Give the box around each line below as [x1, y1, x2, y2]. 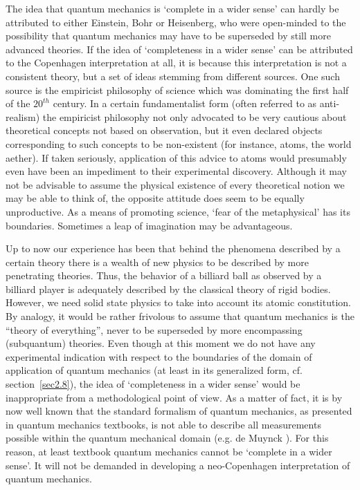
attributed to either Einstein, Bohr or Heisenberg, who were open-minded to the [6, 15, 346, 29]
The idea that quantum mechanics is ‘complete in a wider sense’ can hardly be [6, 1, 339, 15]
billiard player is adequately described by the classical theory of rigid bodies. [6, 281, 331, 296]
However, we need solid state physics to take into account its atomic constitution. [6, 295, 351, 310]
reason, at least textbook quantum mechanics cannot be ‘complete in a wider [6, 444, 332, 458]
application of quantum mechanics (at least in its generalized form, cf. [6, 363, 303, 377]
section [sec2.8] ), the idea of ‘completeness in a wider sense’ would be [6, 377, 300, 391]
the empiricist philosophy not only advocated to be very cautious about [42, 109, 347, 124]
